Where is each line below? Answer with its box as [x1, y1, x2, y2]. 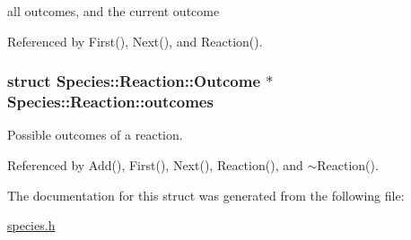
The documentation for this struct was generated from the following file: [7, 185, 405, 204]
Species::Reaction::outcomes [7, 90, 214, 113]
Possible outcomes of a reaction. [7, 125, 183, 144]
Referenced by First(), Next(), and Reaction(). [7, 31, 263, 50]
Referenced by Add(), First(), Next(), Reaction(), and [7, 155, 303, 174]
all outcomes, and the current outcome [7, 2, 220, 20]
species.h [7, 216, 56, 235]
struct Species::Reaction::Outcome [7, 70, 261, 92]
